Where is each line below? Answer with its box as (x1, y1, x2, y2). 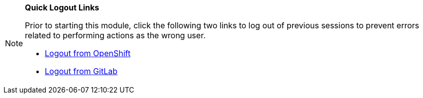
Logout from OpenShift (45, 48, 131, 58)
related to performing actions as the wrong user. (25, 30, 206, 40)
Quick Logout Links (25, 2, 100, 12)
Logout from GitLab (45, 66, 117, 76)
